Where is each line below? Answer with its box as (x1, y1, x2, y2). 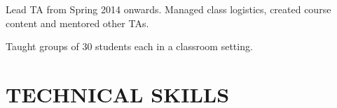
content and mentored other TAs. (6, 15, 149, 30)
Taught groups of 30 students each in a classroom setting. (6, 39, 253, 54)
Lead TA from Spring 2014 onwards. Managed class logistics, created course (6, 2, 331, 16)
